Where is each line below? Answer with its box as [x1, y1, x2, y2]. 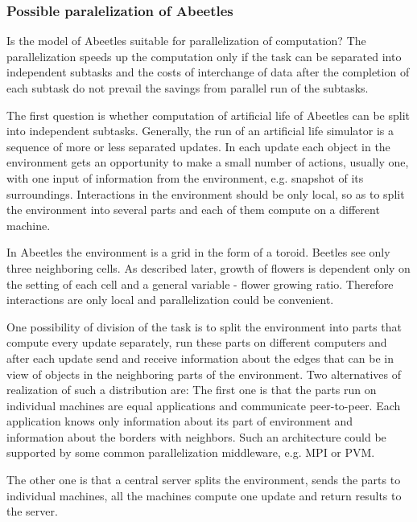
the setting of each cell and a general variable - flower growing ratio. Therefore [6, 275, 394, 292]
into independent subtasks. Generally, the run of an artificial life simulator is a [6, 122, 394, 139]
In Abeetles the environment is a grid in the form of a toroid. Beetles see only [6, 244, 390, 261]
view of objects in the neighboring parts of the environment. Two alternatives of [6, 365, 402, 382]
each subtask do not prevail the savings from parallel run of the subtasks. [6, 80, 369, 96]
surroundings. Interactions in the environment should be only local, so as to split [6, 185, 405, 202]
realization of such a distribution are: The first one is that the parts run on [6, 381, 377, 398]
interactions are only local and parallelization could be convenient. [6, 291, 334, 308]
